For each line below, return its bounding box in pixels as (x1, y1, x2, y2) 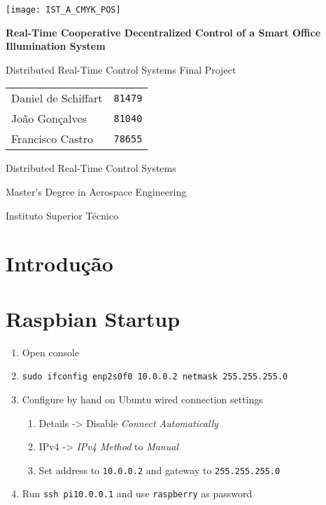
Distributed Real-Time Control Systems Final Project (6, 62, 236, 76)
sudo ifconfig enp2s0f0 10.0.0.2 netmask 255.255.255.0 (22, 372, 288, 382)
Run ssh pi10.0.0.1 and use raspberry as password (22, 486, 253, 501)
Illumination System (6, 39, 106, 53)
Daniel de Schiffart (11, 90, 103, 107)
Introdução (6, 249, 113, 278)
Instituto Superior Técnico (6, 208, 119, 222)
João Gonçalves (11, 110, 87, 127)
